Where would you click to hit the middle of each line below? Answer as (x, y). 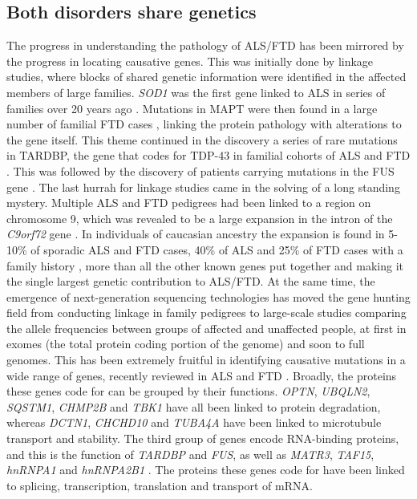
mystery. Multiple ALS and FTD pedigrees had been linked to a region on (189, 203)
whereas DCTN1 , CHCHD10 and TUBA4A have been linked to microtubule (194, 422)
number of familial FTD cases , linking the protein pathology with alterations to (204, 124)
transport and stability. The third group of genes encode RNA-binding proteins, (203, 438)
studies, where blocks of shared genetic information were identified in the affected (206, 77)
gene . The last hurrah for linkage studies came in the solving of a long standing (203, 187)
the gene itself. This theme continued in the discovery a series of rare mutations (202, 139)
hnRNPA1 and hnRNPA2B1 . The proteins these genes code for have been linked (206, 470)
